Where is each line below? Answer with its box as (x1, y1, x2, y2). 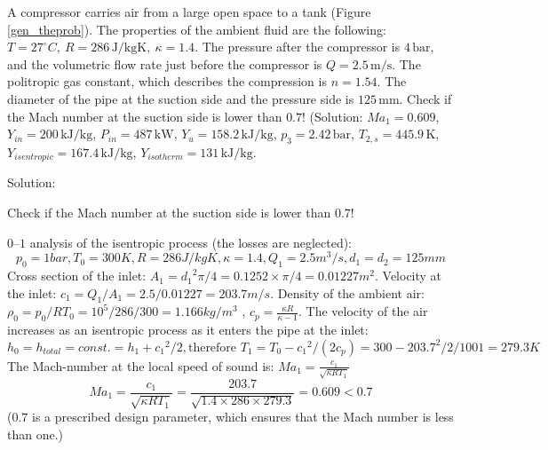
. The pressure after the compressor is (195, 37, 401, 56)
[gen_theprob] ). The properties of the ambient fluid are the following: (7, 20, 386, 38)
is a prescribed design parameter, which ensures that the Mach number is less (32, 407, 454, 425)
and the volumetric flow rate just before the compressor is (7, 54, 322, 73)
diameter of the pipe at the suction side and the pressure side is (7, 89, 354, 107)
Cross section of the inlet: (7, 266, 147, 285)
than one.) (7, 424, 64, 443)
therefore (187, 341, 237, 354)
